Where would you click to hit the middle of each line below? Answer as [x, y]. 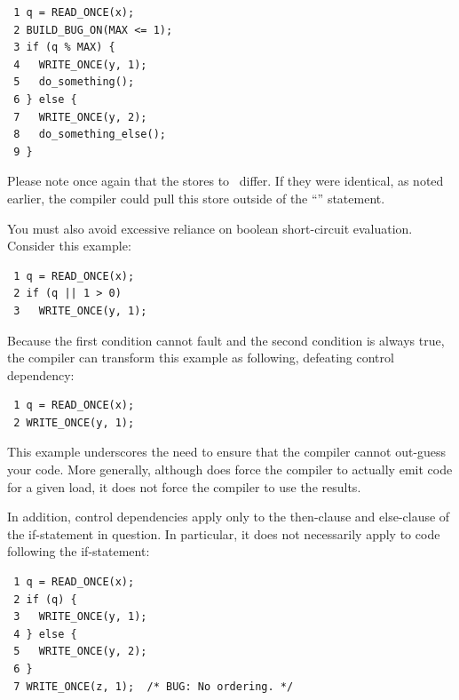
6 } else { [45, 99]
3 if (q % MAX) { [64, 48]
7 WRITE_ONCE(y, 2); [80, 117]
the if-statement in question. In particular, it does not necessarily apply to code [224, 533]
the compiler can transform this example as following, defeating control [201, 358]
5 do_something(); [74, 82]
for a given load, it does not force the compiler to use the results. [184, 486]
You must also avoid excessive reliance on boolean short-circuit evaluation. [210, 228]
